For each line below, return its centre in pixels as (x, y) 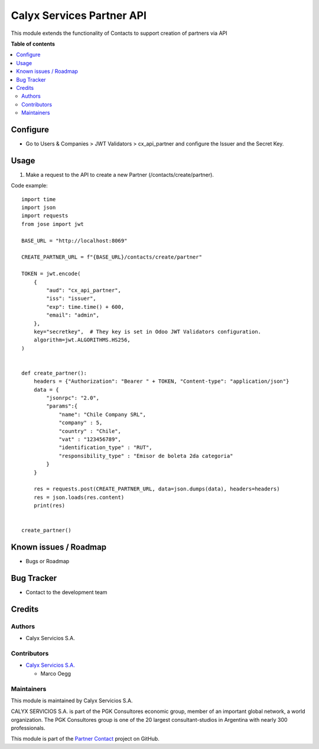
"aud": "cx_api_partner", (84, 290)
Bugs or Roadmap (48, 561)
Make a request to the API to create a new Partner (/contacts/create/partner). (120, 175)
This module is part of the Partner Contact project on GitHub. (85, 739)
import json (39, 208)
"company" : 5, (81, 423)
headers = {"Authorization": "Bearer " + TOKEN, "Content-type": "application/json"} (161, 381)
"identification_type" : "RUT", (106, 448)
